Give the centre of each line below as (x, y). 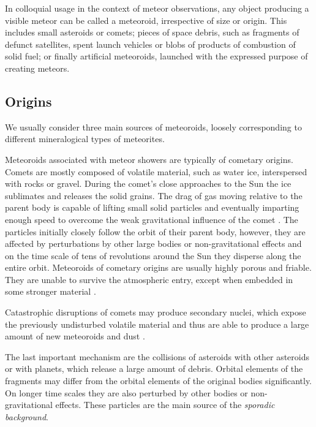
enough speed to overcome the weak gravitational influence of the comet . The (152, 219)
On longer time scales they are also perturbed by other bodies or (126, 392)
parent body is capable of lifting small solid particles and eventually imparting (152, 207)
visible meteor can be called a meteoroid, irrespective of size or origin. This (146, 20)
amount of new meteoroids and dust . (75, 336)
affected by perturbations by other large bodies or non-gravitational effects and (153, 244)
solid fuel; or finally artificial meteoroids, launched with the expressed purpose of (156, 56)
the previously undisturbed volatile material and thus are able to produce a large (157, 324)
